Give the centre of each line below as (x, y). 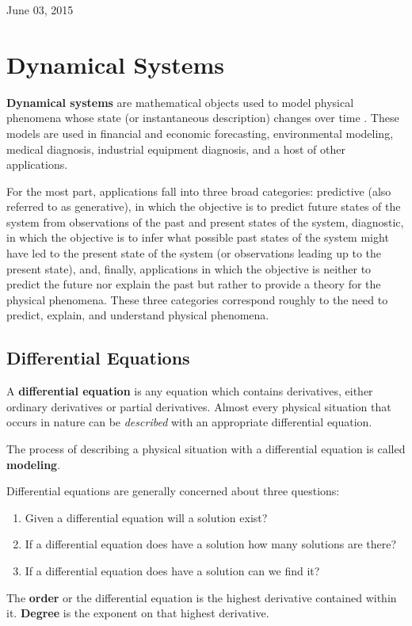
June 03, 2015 (40, 10)
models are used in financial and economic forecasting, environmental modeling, (200, 133)
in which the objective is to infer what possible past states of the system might (198, 237)
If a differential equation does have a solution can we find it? (172, 570)
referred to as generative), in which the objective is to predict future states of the (204, 206)
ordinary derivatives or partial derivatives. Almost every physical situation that (199, 406)
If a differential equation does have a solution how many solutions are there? (211, 544)
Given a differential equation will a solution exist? (146, 517)
